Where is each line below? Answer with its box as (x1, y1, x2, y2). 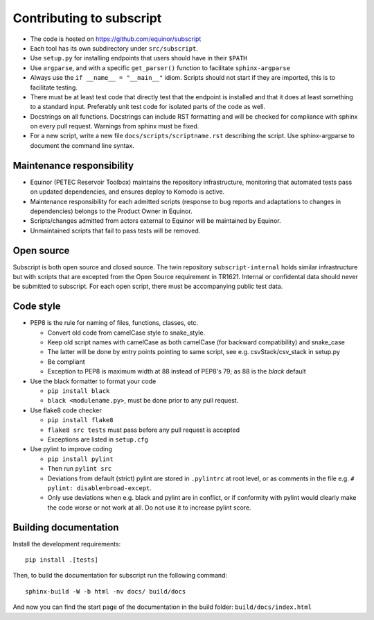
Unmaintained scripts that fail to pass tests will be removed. (30, 226, 201, 235)
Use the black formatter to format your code (30, 377, 157, 385)
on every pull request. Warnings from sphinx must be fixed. (30, 122, 199, 131)
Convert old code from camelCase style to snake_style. (47, 328, 206, 337)
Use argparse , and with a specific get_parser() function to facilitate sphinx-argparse (30, 63, 291, 72)
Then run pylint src (47, 464, 112, 473)
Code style (12, 301, 61, 312)
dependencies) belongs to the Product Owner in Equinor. (30, 207, 193, 215)
